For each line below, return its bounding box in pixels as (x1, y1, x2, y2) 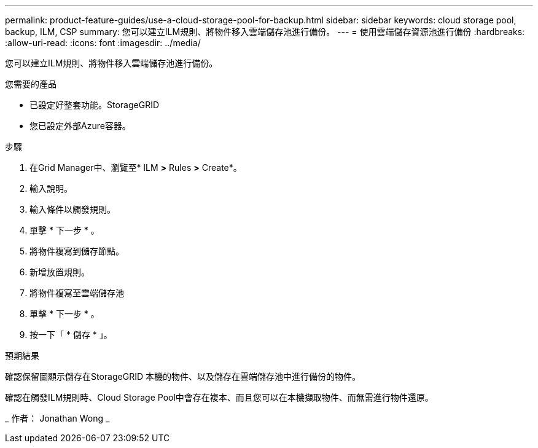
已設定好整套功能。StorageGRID (29, 100, 160, 110)
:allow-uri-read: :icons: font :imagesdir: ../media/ (5, 37, 201, 48)
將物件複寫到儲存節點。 (29, 246, 124, 256)
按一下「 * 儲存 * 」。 (29, 329, 112, 340)
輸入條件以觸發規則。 (29, 204, 115, 214)
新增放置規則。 (29, 267, 90, 277)
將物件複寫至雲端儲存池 (29, 288, 124, 298)
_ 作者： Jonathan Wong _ (5, 413, 110, 423)
